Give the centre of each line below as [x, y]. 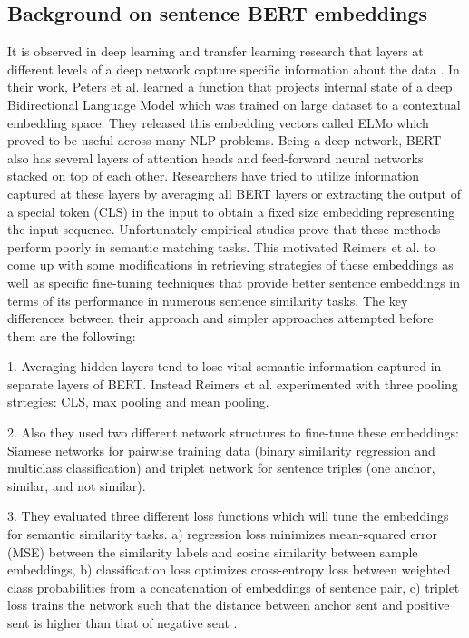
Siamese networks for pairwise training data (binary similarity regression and [221, 450]
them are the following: [72, 335]
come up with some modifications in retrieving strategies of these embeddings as [230, 265]
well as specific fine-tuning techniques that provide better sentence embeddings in [234, 282]
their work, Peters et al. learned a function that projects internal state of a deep [230, 87]
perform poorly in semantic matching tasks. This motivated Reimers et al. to [221, 246]
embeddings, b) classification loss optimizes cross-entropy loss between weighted [229, 569]
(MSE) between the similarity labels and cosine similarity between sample [213, 551]
